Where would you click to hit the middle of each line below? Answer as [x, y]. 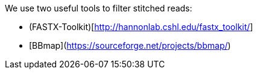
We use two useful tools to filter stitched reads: [99, 8]
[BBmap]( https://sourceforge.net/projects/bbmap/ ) [130, 45]
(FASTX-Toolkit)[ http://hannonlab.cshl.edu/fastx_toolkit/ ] [141, 27]
